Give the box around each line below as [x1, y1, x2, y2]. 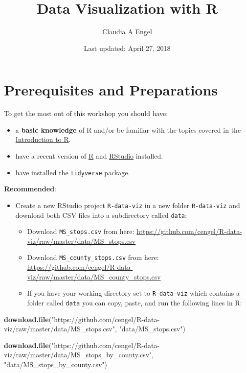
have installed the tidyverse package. [15, 167, 130, 177]
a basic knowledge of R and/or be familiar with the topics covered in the [15, 124, 241, 135]
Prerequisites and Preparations [4, 80, 218, 100]
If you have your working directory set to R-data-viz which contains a [27, 288, 240, 298]
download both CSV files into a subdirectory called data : [15, 210, 187, 220]
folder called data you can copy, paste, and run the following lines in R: [27, 297, 242, 307]
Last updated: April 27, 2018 [84, 43, 171, 53]
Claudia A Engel [102, 26, 152, 37]
